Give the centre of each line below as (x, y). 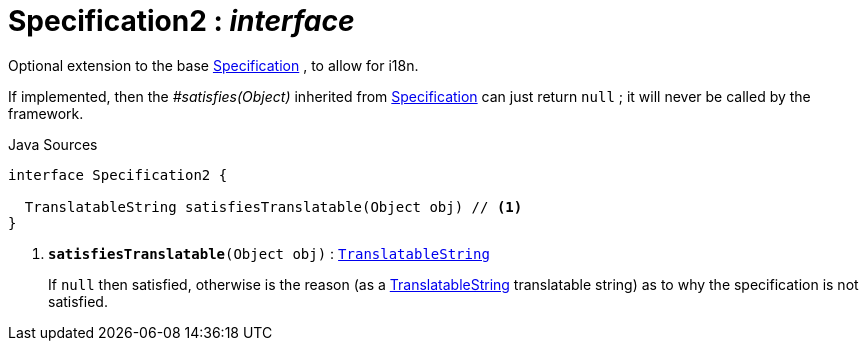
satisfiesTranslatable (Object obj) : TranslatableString (269, 253)
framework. (46, 113)
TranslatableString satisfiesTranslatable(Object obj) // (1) (273, 206)
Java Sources (53, 144)
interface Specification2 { (118, 174)
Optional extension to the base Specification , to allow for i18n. (213, 65)
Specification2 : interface (181, 21)
